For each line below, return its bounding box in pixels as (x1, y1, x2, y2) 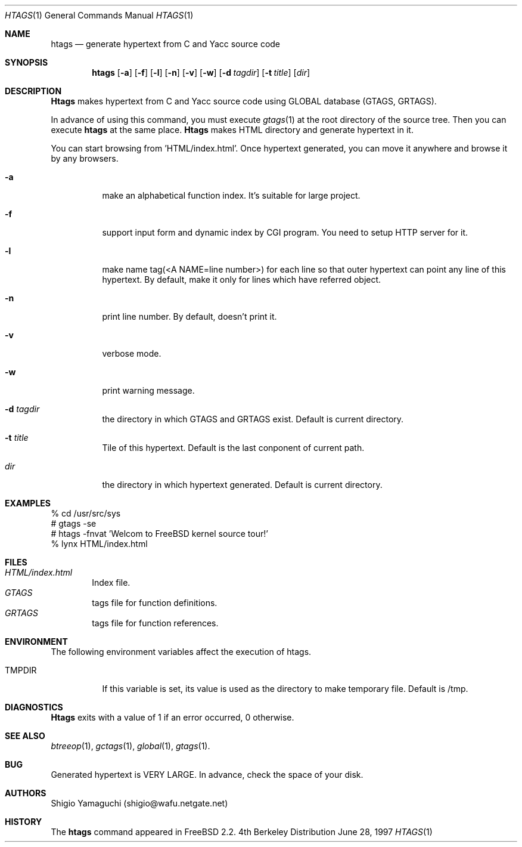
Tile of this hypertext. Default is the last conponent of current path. (102, 443, 365, 453)
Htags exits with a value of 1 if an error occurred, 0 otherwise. (51, 712, 294, 722)
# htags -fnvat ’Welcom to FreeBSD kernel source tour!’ (51, 528, 268, 539)
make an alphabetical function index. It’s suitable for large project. (102, 190, 361, 200)
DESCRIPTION (5, 86, 62, 96)
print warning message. (102, 385, 195, 395)
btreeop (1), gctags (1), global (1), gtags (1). (51, 741, 210, 751)
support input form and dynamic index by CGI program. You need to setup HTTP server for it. (102, 227, 468, 237)
